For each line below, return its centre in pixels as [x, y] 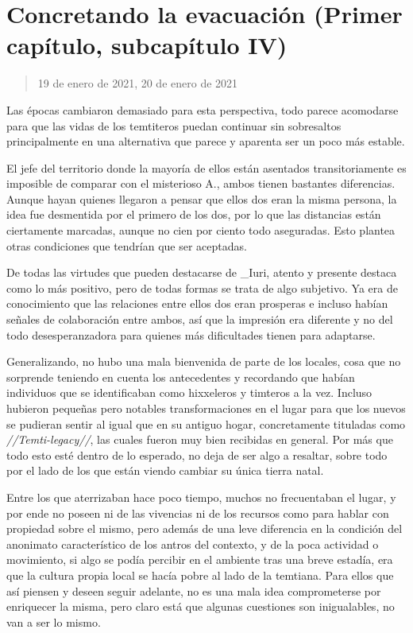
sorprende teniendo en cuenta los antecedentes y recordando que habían [181, 377]
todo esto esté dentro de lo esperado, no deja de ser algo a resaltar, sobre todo [197, 454]
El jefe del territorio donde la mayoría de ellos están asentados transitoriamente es [206, 167]
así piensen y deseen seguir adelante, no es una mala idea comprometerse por [194, 590]
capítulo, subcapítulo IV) [147, 45]
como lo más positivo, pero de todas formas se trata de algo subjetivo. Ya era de [202, 287]
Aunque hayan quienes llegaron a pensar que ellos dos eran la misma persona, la [202, 198]
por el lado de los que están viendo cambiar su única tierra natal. [165, 470]
